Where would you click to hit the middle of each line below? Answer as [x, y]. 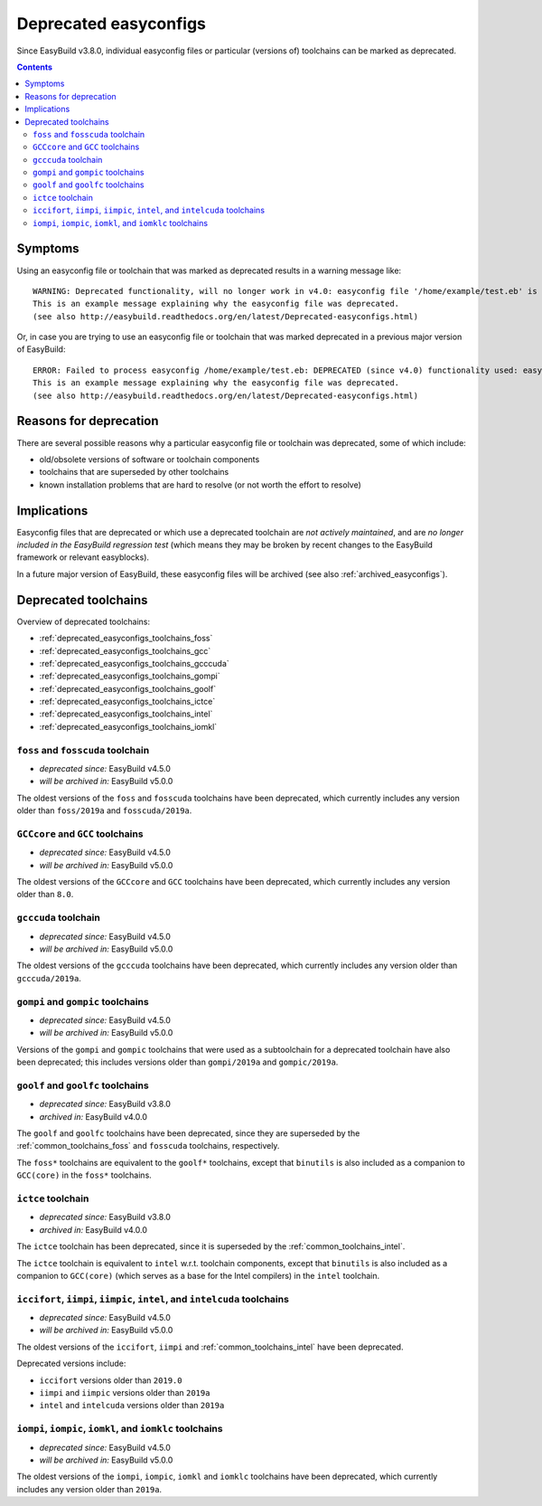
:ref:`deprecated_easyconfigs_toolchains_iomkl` [128, 726]
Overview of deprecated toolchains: [84, 621]
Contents [35, 67]
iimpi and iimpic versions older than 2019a [125, 1392]
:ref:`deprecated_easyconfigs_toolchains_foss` [126, 639]
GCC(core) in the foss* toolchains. [84, 1175]
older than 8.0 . [45, 895]
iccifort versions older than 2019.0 [111, 1380]
